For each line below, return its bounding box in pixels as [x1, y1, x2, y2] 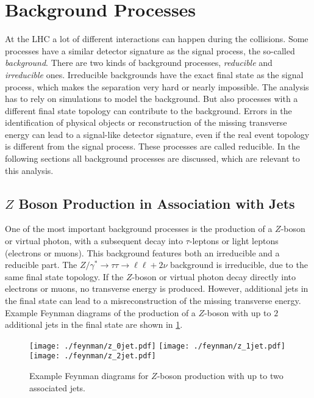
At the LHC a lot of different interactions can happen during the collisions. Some [5, 32, 309, 45]
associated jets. [29, 381, 85, 394]
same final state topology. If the [5, 270, 124, 283]
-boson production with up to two [157, 369, 284, 382]
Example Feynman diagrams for [29, 369, 149, 382]
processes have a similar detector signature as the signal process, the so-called [5, 44, 295, 57]
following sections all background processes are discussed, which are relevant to [5, 152, 300, 165]
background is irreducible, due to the [170, 258, 308, 271]
